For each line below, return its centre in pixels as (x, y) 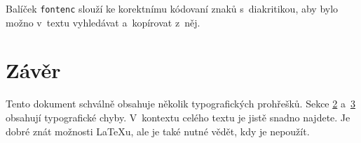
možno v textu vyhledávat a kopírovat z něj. (103, 22)
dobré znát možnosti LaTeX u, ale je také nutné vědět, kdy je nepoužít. (158, 131)
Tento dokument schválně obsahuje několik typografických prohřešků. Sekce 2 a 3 (180, 104)
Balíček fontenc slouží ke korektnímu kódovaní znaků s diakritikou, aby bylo (172, 8)
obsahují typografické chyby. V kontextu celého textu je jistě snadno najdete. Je (178, 117)
